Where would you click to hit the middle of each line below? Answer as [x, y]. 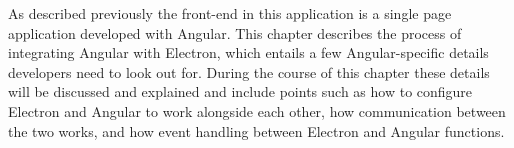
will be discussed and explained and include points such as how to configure [240, 91]
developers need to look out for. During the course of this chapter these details [249, 71]
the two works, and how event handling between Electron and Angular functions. [256, 130]
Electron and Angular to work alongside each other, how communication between [257, 110]
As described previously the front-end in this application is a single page [230, 13]
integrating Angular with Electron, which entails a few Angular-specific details [248, 52]
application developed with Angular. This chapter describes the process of [235, 32]
